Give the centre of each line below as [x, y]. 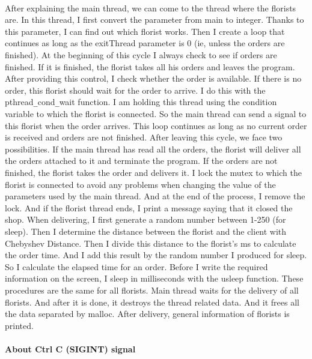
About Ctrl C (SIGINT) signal [70, 348]
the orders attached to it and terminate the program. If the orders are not [141, 161]
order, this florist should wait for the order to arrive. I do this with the [135, 90]
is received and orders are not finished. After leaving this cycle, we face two [144, 137]
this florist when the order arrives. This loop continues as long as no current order [156, 125]
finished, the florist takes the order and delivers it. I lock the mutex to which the [153, 172]
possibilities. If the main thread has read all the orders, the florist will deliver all [153, 149]
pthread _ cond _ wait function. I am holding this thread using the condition [141, 102]
